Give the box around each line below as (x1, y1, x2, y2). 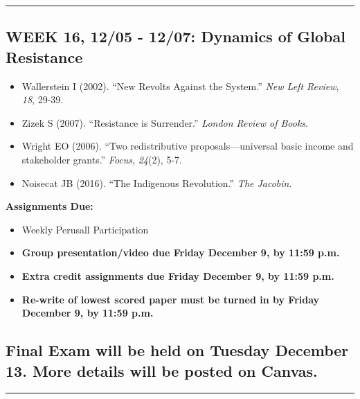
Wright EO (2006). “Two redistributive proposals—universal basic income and (21, 139, 354, 153)
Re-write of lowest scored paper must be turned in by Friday (21, 292, 320, 306)
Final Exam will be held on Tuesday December (6, 339, 349, 361)
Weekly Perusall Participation (21, 222, 149, 236)
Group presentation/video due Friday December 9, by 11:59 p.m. (21, 245, 340, 260)
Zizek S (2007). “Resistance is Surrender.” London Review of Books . (21, 115, 309, 130)
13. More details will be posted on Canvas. (6, 360, 318, 381)
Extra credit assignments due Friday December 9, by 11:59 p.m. (21, 268, 334, 283)
